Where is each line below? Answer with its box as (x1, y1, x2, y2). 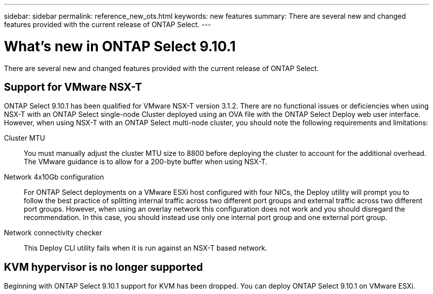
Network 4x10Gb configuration (4, 173, 104, 182)
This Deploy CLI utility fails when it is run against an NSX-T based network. (24, 244, 267, 253)
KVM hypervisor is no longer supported (4, 260, 203, 273)
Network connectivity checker (4, 228, 102, 237)
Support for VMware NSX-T (4, 80, 142, 93)
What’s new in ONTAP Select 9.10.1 (4, 37, 236, 55)
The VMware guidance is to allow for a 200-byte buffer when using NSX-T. (24, 157, 267, 166)
